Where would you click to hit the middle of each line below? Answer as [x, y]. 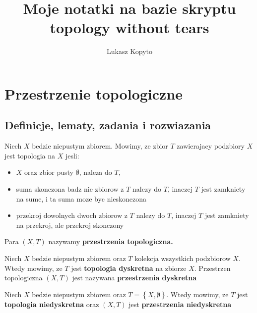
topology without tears [129, 27]
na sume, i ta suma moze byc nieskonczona [81, 198]
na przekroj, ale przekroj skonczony [70, 225]
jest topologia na [30, 155]
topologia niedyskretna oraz [52, 304]
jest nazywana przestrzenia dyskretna [134, 278]
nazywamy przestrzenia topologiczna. [111, 241]
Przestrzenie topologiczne [94, 93]
